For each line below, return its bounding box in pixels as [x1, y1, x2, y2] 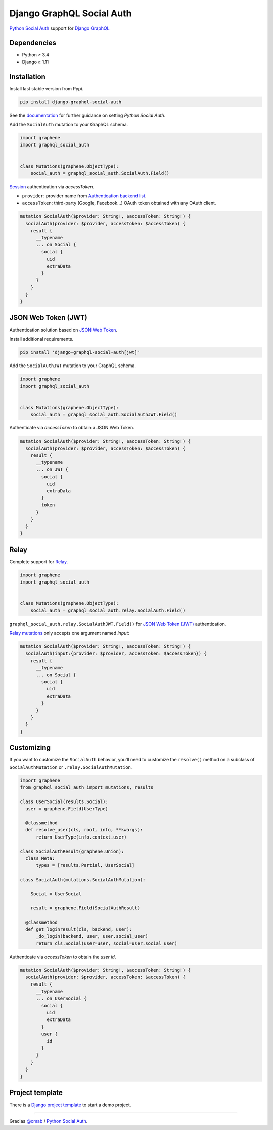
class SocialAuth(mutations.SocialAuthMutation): [20, 877, 146, 883]
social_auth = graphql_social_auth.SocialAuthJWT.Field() [30, 412, 177, 418]
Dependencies [9, 39, 57, 47]
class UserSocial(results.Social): [20, 798, 108, 805]
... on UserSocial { [36, 996, 87, 1001]
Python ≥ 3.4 [22, 52, 50, 58]
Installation [9, 72, 45, 81]
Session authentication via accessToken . [9, 184, 95, 190]
